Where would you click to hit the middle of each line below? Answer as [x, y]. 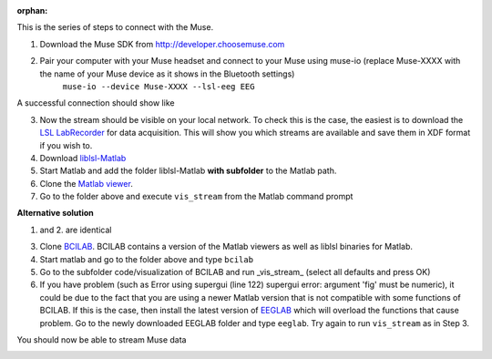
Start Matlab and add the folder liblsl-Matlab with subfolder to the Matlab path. [188, 171]
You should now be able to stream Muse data [102, 339]
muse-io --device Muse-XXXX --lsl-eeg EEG [159, 86]
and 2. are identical [76, 230]
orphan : [32, 10]
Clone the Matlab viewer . [87, 183]
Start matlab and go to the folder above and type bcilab [147, 259]
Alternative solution [56, 213]
